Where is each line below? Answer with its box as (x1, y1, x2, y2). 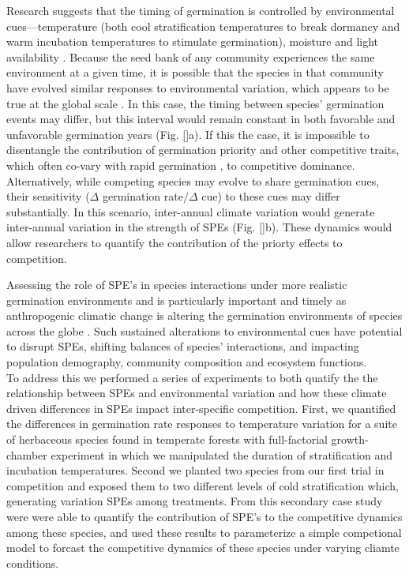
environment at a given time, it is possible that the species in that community (6, 64, 384, 81)
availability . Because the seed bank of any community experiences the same (6, 48, 375, 65)
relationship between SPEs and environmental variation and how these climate (6, 385, 387, 401)
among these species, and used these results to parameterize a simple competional (6, 523, 402, 540)
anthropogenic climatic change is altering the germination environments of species (6, 307, 403, 324)
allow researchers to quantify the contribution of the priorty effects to (6, 234, 343, 250)
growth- (331, 431, 369, 448)
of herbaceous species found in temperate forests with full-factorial (6, 431, 328, 448)
